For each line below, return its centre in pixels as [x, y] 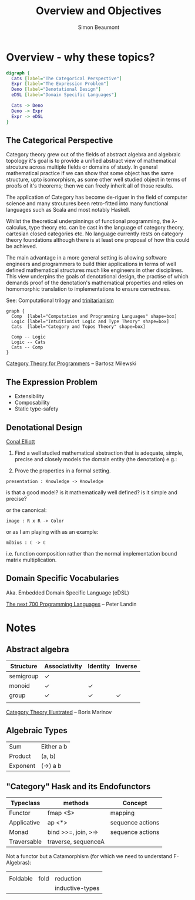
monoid [20, 685]
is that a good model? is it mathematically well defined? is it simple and [92, 492]
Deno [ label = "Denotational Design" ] [56, 90]
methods [76, 803]
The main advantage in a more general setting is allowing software [87, 258]
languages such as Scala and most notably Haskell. [68, 210]
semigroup [24, 676]
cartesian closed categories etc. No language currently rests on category [95, 234]
